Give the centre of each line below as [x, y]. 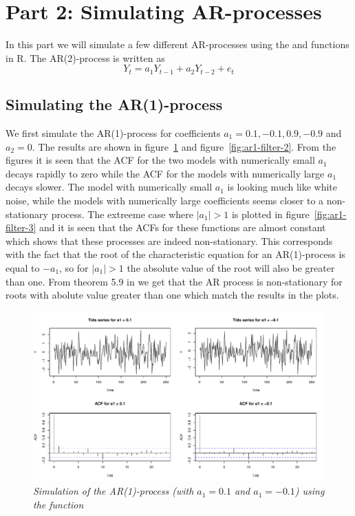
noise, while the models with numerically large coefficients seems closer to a [165, 200]
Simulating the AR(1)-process [114, 104]
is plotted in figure [270, 214]
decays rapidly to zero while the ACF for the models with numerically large [165, 173]
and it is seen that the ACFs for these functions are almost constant [183, 227]
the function [58, 505]
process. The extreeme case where [122, 214]
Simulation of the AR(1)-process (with [114, 491]
